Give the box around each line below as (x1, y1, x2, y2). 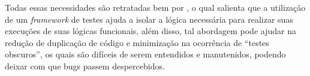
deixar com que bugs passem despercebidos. (5, 59, 165, 72)
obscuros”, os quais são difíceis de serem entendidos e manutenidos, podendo (5, 48, 286, 60)
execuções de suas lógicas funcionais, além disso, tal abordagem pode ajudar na (5, 25, 296, 37)
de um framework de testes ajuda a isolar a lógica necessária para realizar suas (5, 13, 293, 25)
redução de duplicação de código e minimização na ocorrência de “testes (5, 36, 269, 48)
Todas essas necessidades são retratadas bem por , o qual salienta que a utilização (5, 1, 306, 13)
